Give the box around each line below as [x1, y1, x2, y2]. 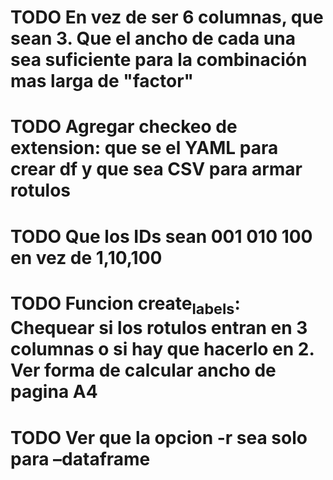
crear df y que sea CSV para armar [10, 158, 303, 181]
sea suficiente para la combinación [10, 49, 308, 71]
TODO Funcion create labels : [10, 292, 241, 318]
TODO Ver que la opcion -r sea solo [10, 426, 308, 449]
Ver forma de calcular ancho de [10, 359, 277, 382]
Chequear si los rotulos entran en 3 [10, 317, 308, 340]
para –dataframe [10, 447, 151, 470]
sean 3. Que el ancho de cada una [10, 27, 296, 50]
